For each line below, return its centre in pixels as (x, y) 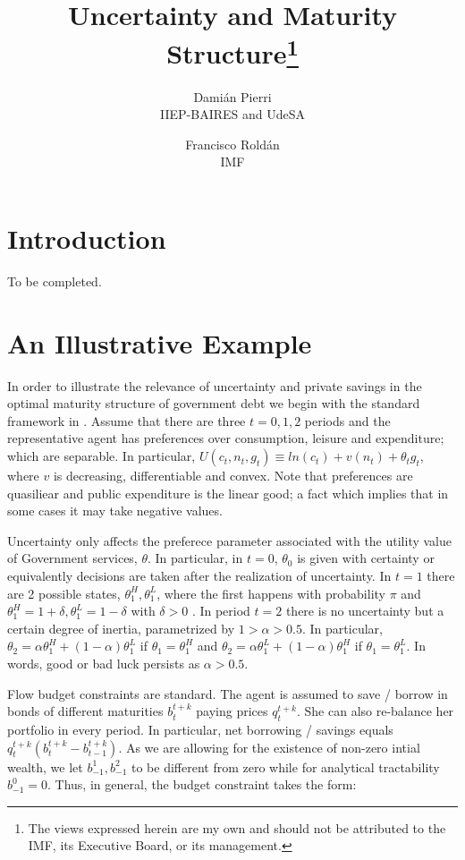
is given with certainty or (366, 558)
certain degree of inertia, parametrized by (121, 628)
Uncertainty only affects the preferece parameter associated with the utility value (229, 540)
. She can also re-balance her (375, 711)
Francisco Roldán (232, 144)
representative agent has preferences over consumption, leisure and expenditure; (226, 438)
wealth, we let (45, 766)
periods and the (347, 420)
